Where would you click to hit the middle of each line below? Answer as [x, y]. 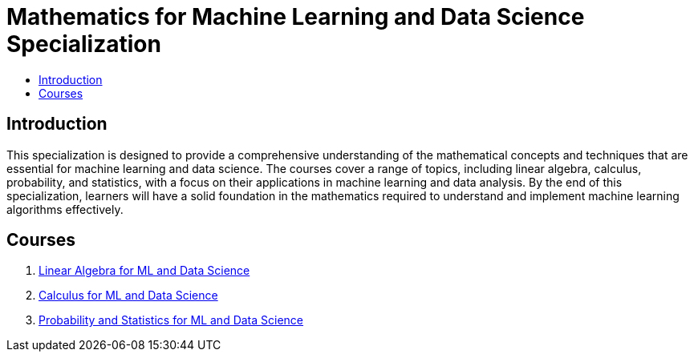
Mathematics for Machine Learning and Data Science [296, 17]
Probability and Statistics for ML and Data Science [171, 320]
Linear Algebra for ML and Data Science [144, 271]
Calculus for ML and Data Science [128, 296]
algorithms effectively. [65, 209]
